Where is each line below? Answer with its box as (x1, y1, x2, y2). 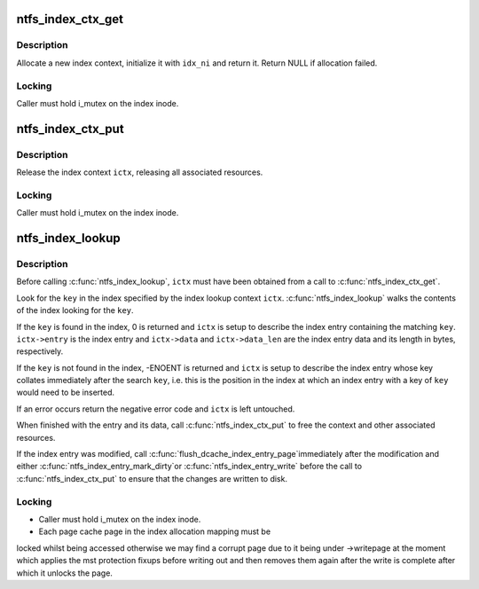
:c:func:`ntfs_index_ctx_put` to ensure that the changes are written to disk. (16, 473, 288, 483)
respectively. (16, 346, 64, 357)
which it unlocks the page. (16, 568, 113, 578)
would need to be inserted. (16, 387, 115, 398)
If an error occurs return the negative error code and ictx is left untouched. (16, 404, 295, 414)
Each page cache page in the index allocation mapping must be (38, 526, 271, 537)
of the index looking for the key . (16, 305, 134, 316)
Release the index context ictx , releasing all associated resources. (16, 167, 263, 177)
